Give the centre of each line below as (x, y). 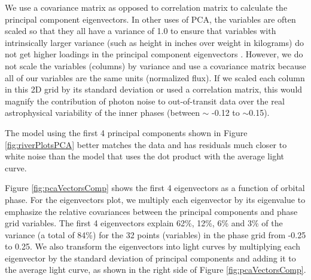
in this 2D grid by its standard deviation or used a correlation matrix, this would (154, 89)
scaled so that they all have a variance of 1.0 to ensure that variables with (141, 31)
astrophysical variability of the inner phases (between (102, 113)
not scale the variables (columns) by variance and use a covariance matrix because (155, 65)
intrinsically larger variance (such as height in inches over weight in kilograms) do (154, 42)
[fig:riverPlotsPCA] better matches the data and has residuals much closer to (146, 144)
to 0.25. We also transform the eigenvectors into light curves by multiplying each (153, 246)
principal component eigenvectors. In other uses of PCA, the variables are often (150, 19)
